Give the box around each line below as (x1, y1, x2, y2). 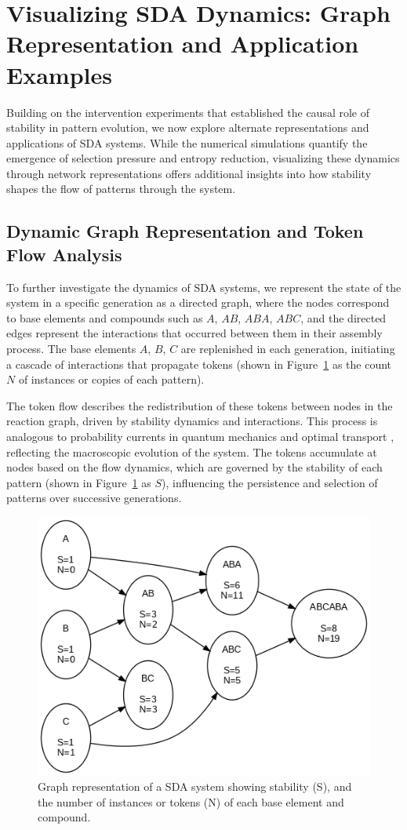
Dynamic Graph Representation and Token (6, 219, 364, 243)
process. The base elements (6, 340, 136, 357)
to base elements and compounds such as (6, 309, 203, 326)
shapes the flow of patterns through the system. (6, 180, 236, 197)
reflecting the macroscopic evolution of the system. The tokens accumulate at (6, 443, 377, 460)
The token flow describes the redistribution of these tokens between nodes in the (6, 397, 393, 413)
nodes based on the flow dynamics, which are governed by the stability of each (6, 459, 383, 475)
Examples (6, 58, 112, 90)
